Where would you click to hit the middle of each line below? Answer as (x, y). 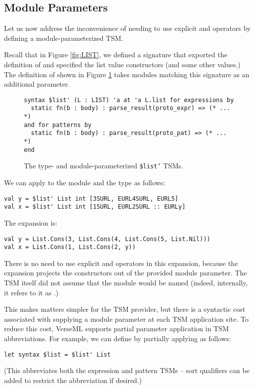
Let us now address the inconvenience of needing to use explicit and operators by (127, 28)
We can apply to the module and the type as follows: (85, 183)
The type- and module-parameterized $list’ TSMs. (104, 166)
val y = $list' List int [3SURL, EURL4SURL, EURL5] (91, 198)
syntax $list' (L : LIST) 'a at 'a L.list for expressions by (129, 100)
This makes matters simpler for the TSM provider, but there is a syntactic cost (125, 309)
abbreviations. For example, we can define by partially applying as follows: (118, 338)
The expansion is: (31, 222)
